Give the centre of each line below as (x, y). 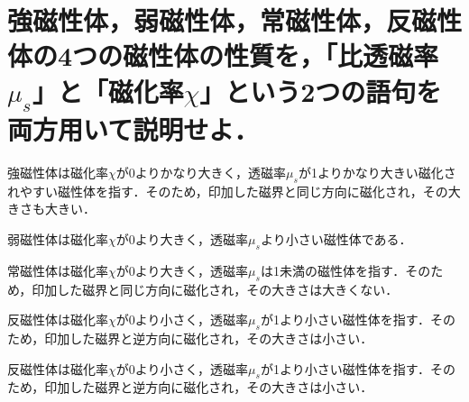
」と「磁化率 (108, 91)
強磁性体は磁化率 (58, 173)
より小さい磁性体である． (336, 239)
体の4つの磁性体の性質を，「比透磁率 (223, 55)
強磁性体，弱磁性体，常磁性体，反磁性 (235, 20)
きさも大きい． (51, 209)
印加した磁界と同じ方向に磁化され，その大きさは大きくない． (215, 289)
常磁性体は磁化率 (58, 270)
